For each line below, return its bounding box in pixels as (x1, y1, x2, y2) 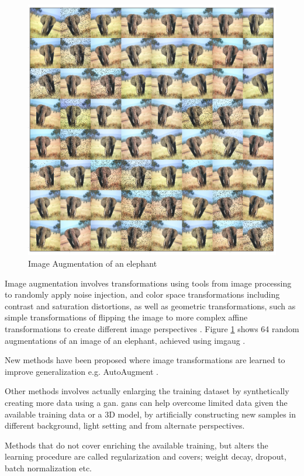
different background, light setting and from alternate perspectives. (5, 419, 245, 432)
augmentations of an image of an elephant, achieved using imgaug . (5, 334, 246, 346)
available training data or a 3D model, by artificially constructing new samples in (5, 408, 296, 420)
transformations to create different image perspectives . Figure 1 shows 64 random (5, 322, 299, 334)
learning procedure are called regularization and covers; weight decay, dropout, (5, 450, 286, 463)
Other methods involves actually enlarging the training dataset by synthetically (5, 385, 289, 397)
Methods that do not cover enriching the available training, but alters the (5, 439, 268, 451)
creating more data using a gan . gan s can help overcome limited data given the (5, 396, 288, 408)
